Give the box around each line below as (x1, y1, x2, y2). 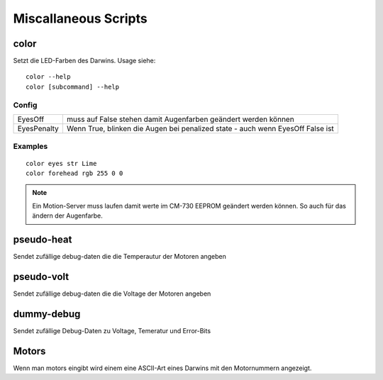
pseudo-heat (13, 233, 72, 245)
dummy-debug (13, 308, 81, 320)
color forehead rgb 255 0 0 (26, 169, 123, 177)
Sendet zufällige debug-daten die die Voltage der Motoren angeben (13, 289, 211, 298)
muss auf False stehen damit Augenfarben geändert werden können (66, 114, 294, 124)
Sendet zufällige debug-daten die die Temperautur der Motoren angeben (13, 252, 227, 261)
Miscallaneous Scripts (13, 11, 148, 26)
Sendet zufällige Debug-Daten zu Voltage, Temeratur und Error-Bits (13, 326, 211, 335)
